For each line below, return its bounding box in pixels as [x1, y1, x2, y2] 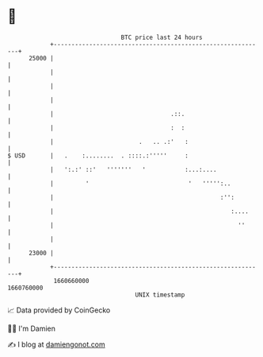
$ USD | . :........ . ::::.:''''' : [7, 151, 189, 160]
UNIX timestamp [135, 290, 185, 299]
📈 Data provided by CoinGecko [7, 305, 111, 315]
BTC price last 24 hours [120, 33, 203, 41]
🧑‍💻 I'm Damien [7, 324, 56, 333]
